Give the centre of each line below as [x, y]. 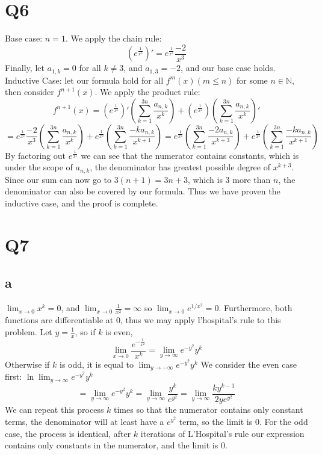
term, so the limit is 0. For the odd [243, 421]
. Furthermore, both [255, 308]
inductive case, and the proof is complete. [82, 203]
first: [14, 376]
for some [252, 80]
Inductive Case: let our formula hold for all [84, 80]
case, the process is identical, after [68, 433]
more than [252, 179]
